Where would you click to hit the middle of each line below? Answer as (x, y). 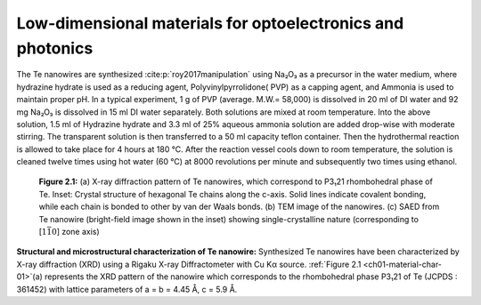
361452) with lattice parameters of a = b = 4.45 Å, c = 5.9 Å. (127, 289)
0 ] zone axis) (75, 232)
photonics (55, 48)
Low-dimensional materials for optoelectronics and (210, 23)
